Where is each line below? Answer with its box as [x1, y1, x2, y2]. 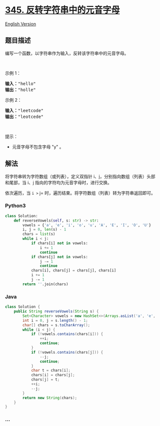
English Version [5, 21, 36, 27]
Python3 [5, 202, 26, 209]
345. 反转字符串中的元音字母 [5, 4, 120, 16]
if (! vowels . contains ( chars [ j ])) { [31, 350, 104, 355]
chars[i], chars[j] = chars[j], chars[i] [31, 268, 117, 273]
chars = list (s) [22, 232, 55, 237]
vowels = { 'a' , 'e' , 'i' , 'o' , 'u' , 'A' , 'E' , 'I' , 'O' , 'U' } [22, 223, 151, 227]
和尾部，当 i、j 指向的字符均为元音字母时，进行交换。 [5, 179, 112, 185]
